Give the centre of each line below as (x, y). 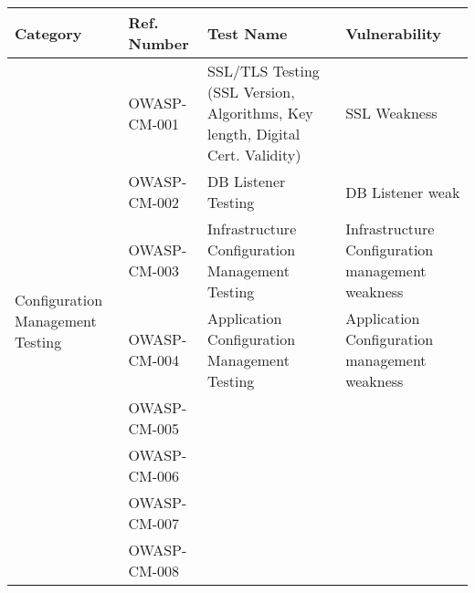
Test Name (248, 33)
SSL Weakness (391, 113)
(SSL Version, (251, 92)
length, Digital (254, 134)
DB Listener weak (403, 192)
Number (158, 43)
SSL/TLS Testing (264, 71)
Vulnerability (393, 33)
